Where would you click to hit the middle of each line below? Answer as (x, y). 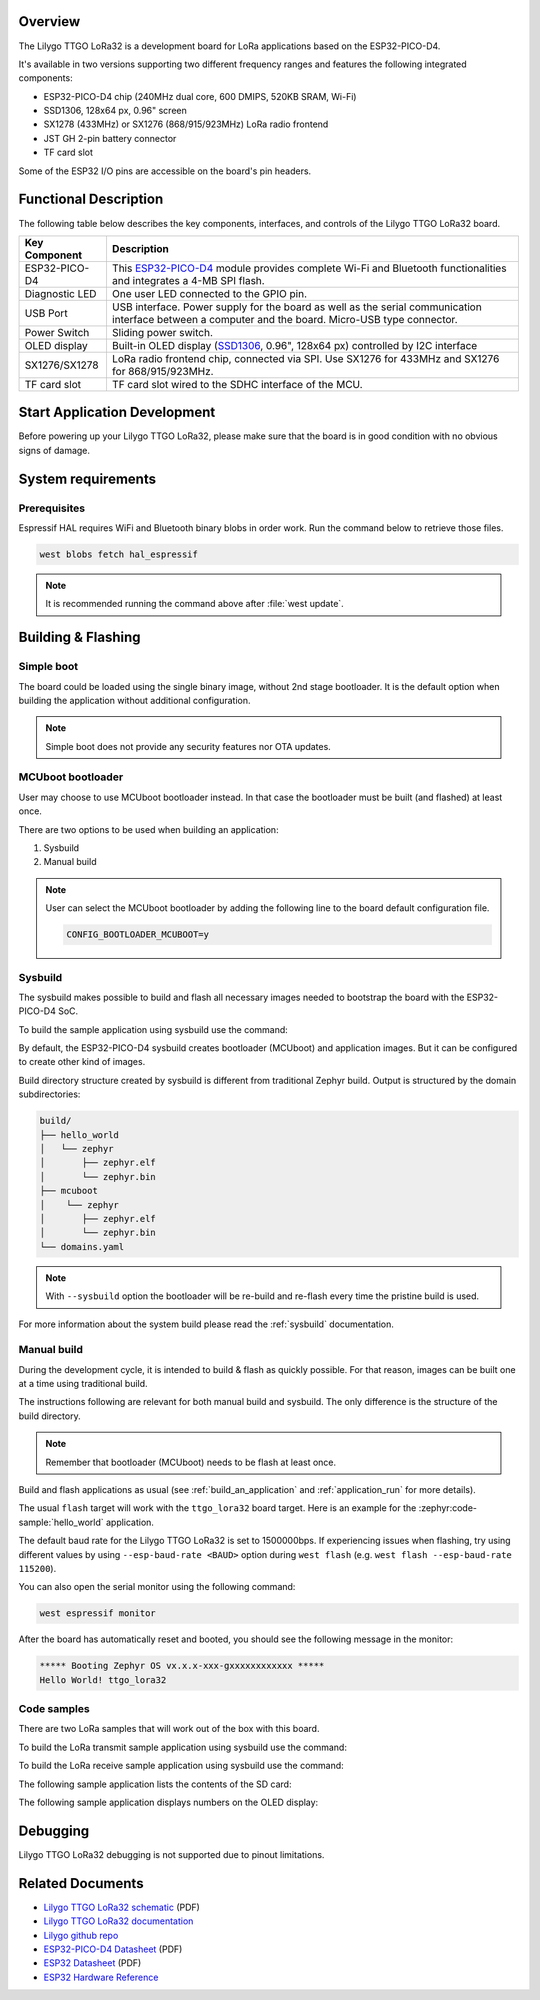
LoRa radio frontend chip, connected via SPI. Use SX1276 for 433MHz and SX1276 (305, 358)
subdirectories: (49, 1094)
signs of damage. (54, 450)
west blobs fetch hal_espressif (119, 554)
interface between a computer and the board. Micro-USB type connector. (284, 319)
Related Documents (81, 1883)
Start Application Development (117, 412)
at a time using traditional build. (83, 1384)
